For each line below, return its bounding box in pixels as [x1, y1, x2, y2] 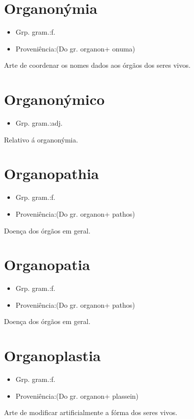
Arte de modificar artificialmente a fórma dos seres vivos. [4, 407, 178, 418]
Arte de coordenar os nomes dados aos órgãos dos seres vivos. [4, 60, 191, 70]
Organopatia [4, 254, 90, 275]
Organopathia [4, 163, 99, 184]
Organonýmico [4, 89, 105, 109]
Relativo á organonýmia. [4, 134, 78, 144]
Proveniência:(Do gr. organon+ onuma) [15, 43, 136, 53]
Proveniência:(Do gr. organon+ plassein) [15, 390, 139, 401]
